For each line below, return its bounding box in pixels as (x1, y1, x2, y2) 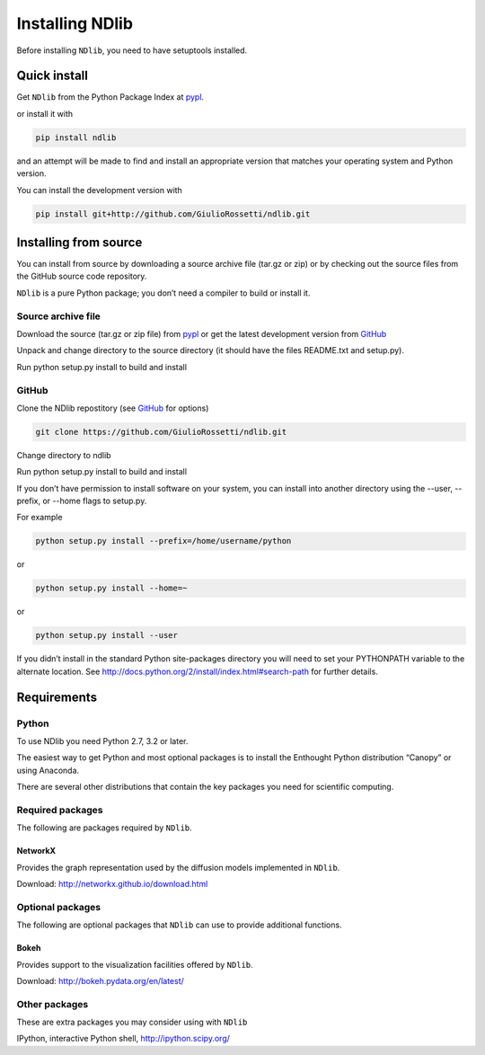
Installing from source (16, 235, 143, 250)
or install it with (16, 108, 74, 119)
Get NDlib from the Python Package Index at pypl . (16, 92, 205, 102)
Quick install (16, 68, 89, 84)
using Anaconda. (16, 765, 80, 776)
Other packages (16, 997, 89, 1010)
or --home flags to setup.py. (41, 495, 147, 507)
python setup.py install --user (35, 630, 179, 641)
